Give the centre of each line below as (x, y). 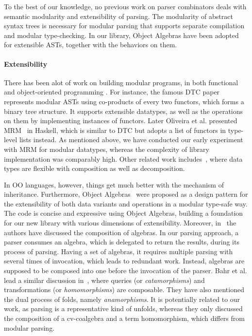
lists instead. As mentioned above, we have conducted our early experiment (131, 140)
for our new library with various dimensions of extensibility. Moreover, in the (120, 223)
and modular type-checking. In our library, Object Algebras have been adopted (121, 35)
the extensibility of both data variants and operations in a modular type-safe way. (126, 203)
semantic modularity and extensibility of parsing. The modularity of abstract (118, 16)
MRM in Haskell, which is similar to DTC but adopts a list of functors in (115, 130)
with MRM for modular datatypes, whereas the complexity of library (107, 149)
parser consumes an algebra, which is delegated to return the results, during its (122, 242)
